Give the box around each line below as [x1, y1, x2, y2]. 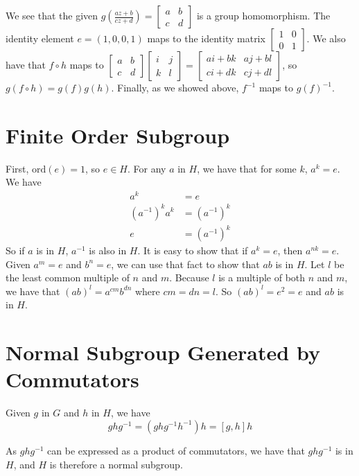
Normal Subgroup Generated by [6, 338, 320, 367]
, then [277, 243, 303, 258]
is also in [89, 243, 127, 258]
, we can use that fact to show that [111, 256, 260, 271]
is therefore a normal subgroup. [49, 457, 183, 471]
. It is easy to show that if [137, 243, 248, 258]
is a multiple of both [218, 270, 306, 285]
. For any [128, 161, 166, 175]
